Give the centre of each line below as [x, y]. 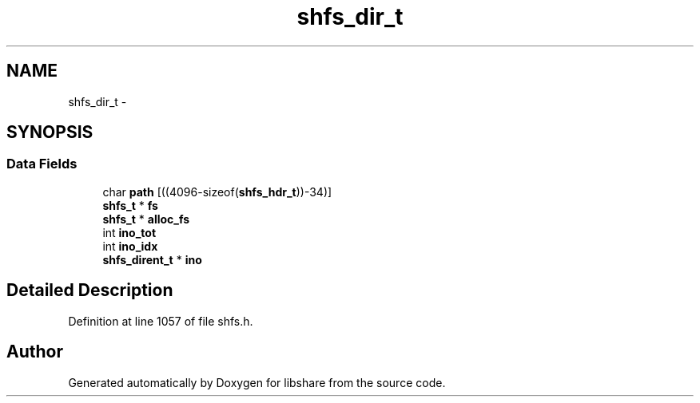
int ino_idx [130, 246]
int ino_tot [129, 232]
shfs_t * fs [130, 205]
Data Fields [42, 164]
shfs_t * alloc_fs [146, 219]
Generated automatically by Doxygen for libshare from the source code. [257, 382]
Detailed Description [90, 290]
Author [35, 352]
